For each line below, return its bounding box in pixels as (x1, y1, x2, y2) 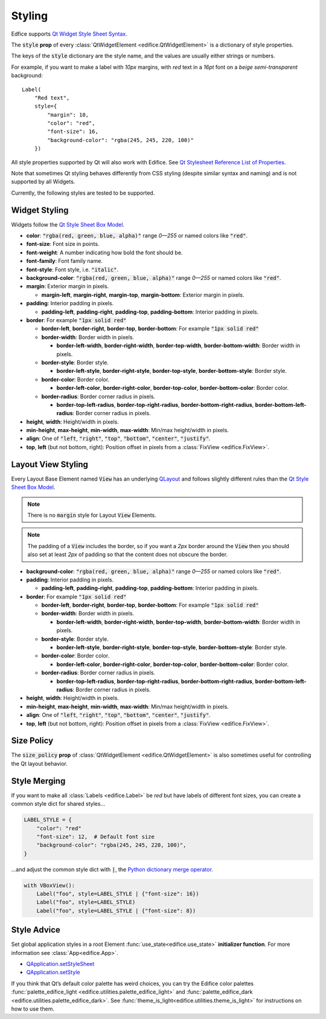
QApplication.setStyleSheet (26, 960, 95, 968)
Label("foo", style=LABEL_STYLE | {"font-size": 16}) (36, 890, 199, 898)
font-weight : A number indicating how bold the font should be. (26, 248, 183, 256)
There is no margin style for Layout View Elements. (27, 511, 157, 519)
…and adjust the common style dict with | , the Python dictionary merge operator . (11, 865, 214, 873)
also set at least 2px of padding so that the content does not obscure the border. (27, 551, 228, 558)
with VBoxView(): (24, 882, 75, 888)
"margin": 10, (47, 111, 89, 118)
